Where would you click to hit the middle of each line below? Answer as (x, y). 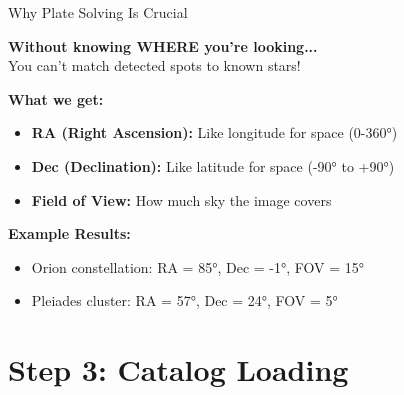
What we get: (56, 98)
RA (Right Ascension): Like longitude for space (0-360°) (214, 132)
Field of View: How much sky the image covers (181, 199)
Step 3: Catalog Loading (178, 369)
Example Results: (69, 233)
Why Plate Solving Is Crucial (98, 12)
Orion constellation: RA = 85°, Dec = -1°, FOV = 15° (198, 266)
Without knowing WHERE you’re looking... (163, 45)
